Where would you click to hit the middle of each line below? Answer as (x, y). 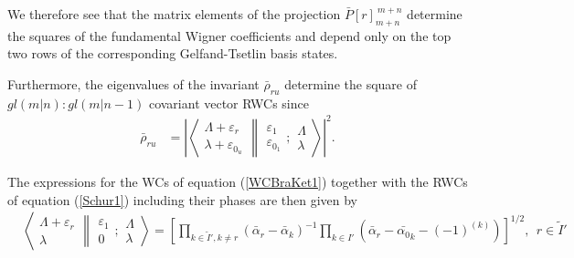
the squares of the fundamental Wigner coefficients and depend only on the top (229, 35)
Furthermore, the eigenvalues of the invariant (133, 83)
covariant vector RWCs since (229, 103)
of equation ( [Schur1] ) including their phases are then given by (183, 199)
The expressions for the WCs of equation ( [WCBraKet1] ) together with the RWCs (238, 181)
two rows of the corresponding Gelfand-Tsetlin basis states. (173, 53)
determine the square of (351, 83)
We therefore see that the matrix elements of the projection (174, 14)
